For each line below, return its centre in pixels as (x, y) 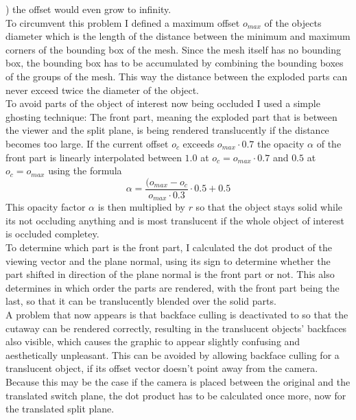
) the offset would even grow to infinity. (88, 9)
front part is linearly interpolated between (94, 157)
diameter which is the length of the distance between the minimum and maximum (178, 36)
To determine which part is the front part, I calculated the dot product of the (169, 247)
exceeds (199, 143)
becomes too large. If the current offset (87, 143)
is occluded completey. (52, 234)
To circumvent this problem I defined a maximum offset (123, 22)
